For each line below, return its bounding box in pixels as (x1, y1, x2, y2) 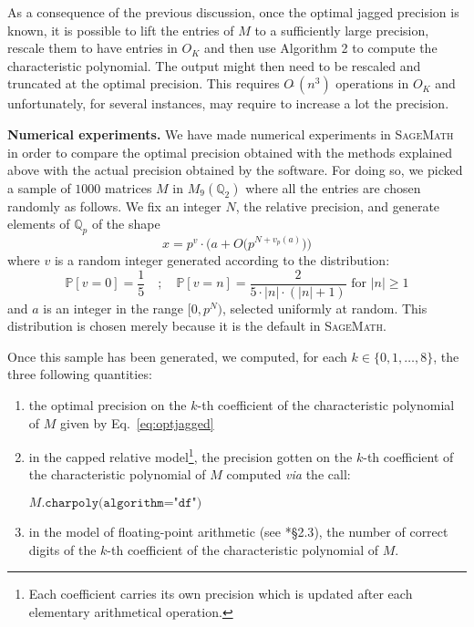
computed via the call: (226, 465, 351, 484)
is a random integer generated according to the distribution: (54, 250, 390, 269)
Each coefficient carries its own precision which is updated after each (28, 584, 413, 603)
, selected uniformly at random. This (222, 298, 428, 317)
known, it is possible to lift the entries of (7, 20, 234, 39)
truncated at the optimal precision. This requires (7, 74, 280, 93)
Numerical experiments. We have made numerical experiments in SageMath (7, 124, 454, 143)
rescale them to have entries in (7, 38, 178, 57)
